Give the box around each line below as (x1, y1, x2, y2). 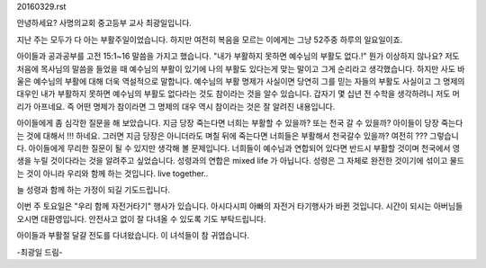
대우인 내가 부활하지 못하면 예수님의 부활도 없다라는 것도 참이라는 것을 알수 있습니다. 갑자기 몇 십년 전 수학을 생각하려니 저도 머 (16, 88, 461, 99)
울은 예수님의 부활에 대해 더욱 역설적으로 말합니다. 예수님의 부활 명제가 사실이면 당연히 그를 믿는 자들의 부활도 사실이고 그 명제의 (16, 76, 465, 86)
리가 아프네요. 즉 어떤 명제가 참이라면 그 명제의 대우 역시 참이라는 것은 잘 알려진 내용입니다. (16, 101, 336, 112)
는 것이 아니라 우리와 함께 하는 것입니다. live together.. (16, 167, 209, 179)
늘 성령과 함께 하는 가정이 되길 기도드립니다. (16, 184, 171, 195)
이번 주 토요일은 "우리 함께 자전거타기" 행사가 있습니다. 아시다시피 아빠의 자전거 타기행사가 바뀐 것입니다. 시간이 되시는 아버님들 (16, 201, 463, 211)
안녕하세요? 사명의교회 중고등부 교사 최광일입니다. (16, 18, 193, 29)
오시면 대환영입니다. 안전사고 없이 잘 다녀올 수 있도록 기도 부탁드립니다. (16, 213, 266, 224)
